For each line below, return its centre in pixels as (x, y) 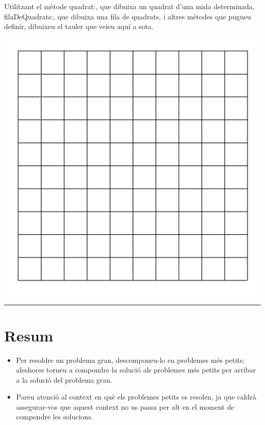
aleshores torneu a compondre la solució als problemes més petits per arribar (136, 370)
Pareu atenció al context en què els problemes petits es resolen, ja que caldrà (136, 397)
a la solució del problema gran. (64, 379)
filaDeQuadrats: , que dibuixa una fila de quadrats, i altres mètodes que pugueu (128, 16)
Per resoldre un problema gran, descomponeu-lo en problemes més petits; (130, 360)
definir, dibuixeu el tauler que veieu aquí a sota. (79, 26)
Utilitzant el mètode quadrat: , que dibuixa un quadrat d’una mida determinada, (129, 6)
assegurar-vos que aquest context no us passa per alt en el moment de (125, 406)
